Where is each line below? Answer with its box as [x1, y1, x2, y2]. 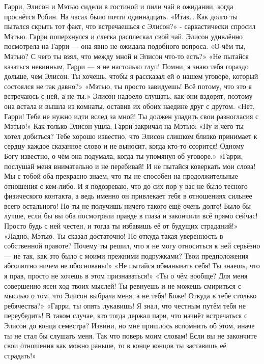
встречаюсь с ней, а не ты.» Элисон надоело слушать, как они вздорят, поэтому [4, 91, 253, 101]
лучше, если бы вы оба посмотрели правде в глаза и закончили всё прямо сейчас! [4, 210, 258, 221]
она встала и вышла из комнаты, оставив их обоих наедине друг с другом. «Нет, [4, 100, 255, 111]
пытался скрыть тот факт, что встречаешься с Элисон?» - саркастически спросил [4, 21, 256, 32]
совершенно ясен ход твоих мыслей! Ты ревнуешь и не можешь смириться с [4, 280, 241, 291]
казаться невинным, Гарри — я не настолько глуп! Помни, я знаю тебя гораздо [4, 61, 249, 71]
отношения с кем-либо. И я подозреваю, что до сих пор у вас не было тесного [4, 180, 248, 191]
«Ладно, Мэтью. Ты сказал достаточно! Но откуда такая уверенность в [4, 230, 223, 241]
